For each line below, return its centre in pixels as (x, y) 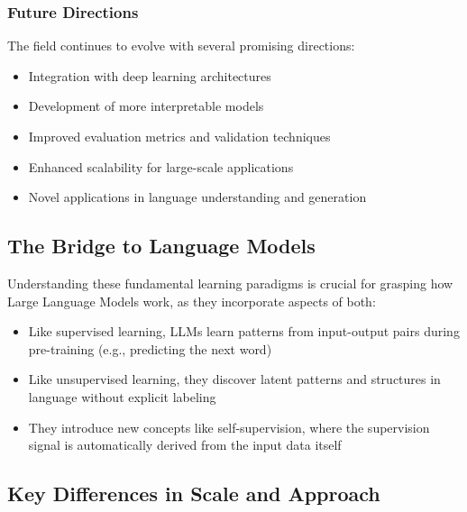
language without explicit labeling (122, 396)
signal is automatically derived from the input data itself (185, 445)
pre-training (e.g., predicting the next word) (150, 348)
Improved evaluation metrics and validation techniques (179, 136)
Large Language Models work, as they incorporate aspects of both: (192, 301)
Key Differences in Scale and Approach (194, 494)
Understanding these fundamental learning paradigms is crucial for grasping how (230, 283)
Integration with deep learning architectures (150, 75)
